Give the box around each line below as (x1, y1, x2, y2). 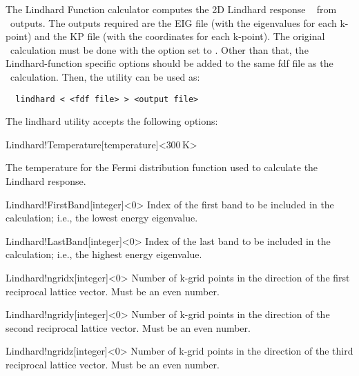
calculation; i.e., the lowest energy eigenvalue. (6, 210, 198, 225)
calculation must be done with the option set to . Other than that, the (10, 42, 309, 57)
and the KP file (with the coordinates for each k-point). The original (35, 29, 325, 43)
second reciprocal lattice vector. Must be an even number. (6, 320, 251, 335)
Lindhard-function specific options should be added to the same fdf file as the (6, 56, 333, 70)
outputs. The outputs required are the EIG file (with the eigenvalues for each (10, 15, 337, 30)
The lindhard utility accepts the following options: (6, 114, 218, 128)
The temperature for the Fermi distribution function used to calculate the (6, 160, 318, 175)
